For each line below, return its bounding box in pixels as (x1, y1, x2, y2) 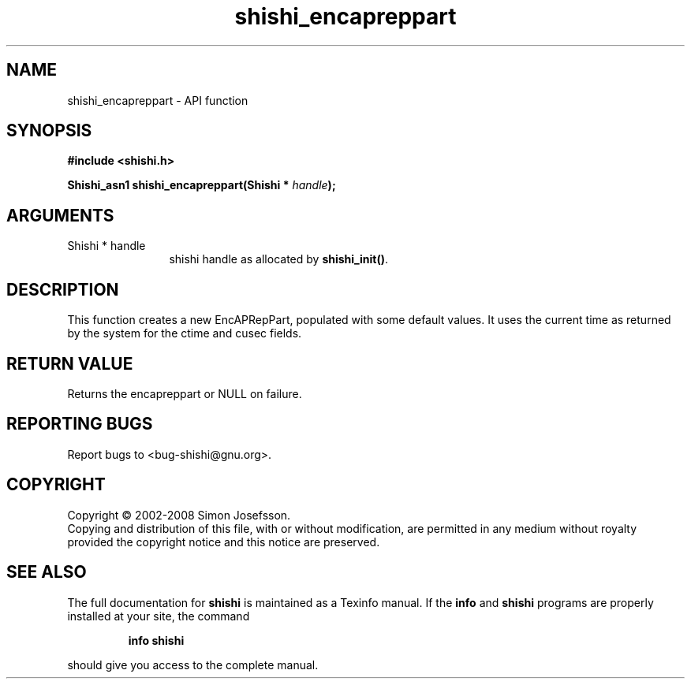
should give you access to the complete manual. (67, 657, 319, 672)
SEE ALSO (6, 562, 87, 583)
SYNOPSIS (6, 121, 92, 141)
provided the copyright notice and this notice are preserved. (67, 534, 380, 549)
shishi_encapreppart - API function (67, 93, 248, 107)
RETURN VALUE (6, 353, 133, 374)
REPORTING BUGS (6, 414, 153, 434)
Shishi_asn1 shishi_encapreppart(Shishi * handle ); (67, 178, 336, 192)
